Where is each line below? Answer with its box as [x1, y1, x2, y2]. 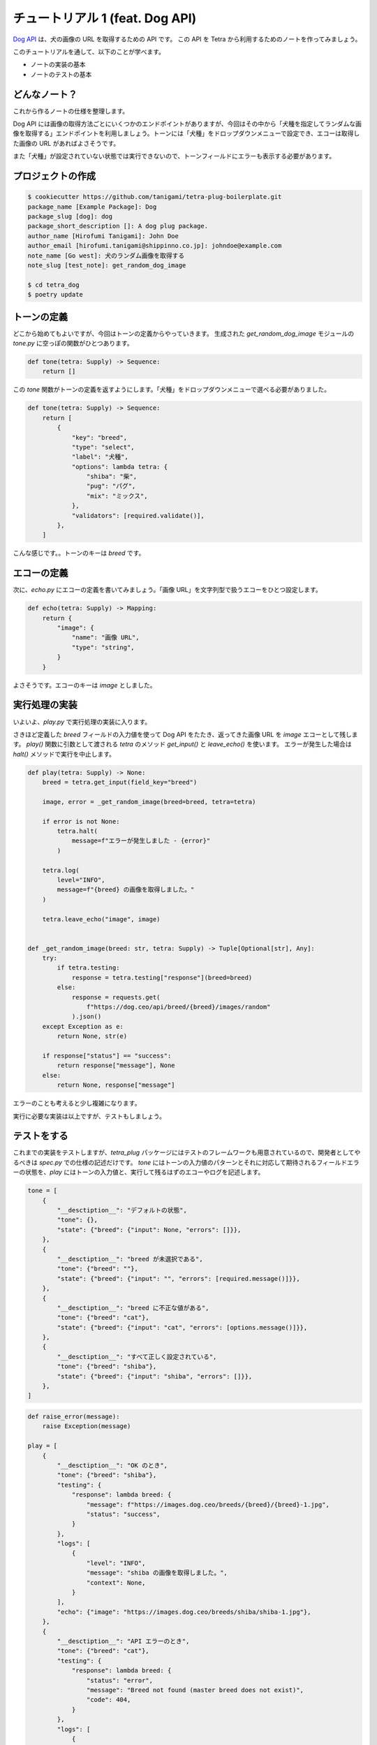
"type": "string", [71, 643, 135, 651]
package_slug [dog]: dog [27, 212, 113, 220]
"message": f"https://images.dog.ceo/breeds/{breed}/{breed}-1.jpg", [86, 1501, 330, 1508]
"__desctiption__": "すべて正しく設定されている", [57, 1353, 217, 1360]
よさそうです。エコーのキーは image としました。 [13, 681, 156, 689]
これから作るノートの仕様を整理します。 [13, 107, 129, 115]
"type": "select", [71, 443, 135, 451]
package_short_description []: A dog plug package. [27, 222, 209, 230]
